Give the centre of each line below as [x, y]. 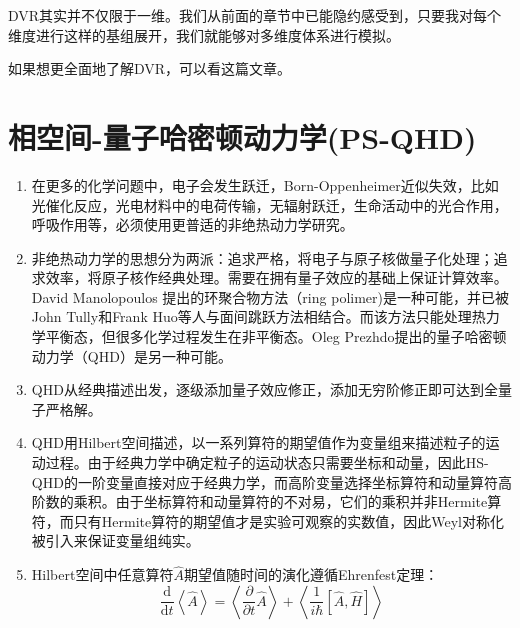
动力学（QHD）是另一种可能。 [131, 355]
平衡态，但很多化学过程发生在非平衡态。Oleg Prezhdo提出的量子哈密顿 [276, 336]
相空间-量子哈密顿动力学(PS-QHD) [242, 136]
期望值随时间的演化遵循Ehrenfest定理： [311, 574]
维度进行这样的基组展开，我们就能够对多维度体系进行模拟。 [204, 34]
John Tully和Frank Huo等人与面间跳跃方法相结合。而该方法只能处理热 [258, 316]
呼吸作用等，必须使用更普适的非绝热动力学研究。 [192, 224]
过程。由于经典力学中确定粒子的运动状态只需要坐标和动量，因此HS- [267, 462]
